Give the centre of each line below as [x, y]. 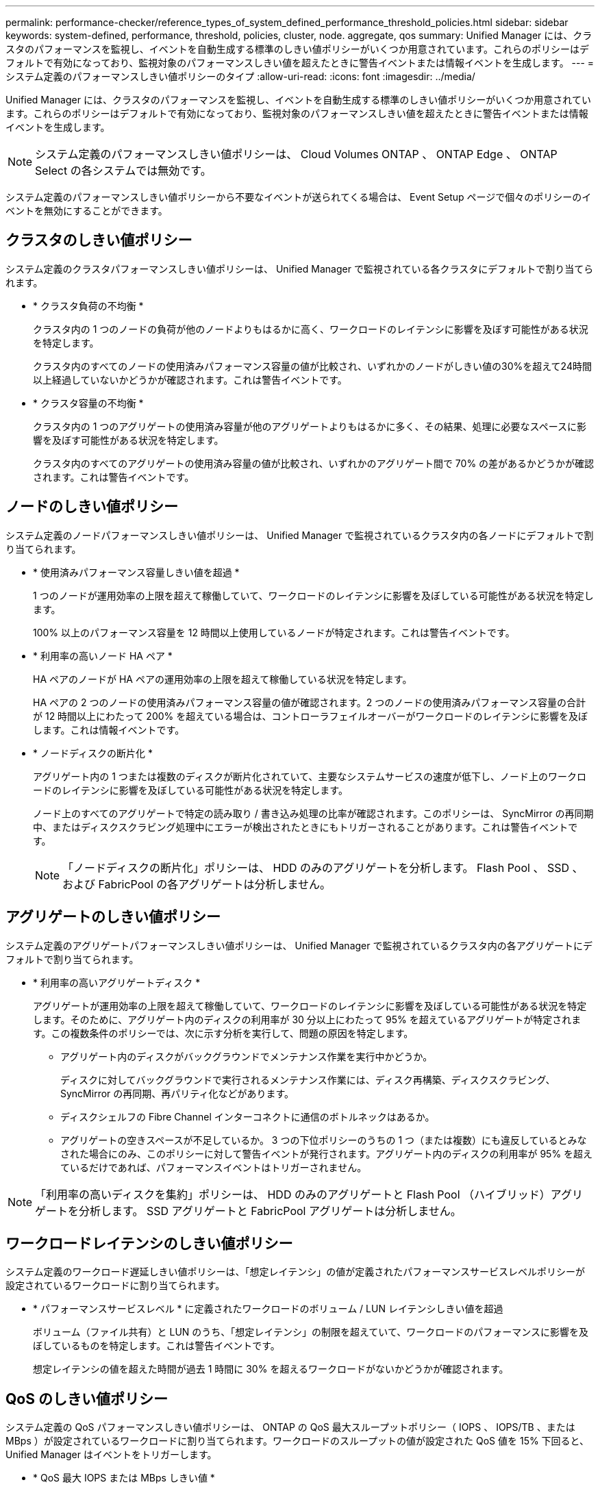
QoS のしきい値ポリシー [87, 1399]
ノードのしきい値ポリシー [92, 507]
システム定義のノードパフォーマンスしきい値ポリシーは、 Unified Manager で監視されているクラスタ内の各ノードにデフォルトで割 [300, 535]
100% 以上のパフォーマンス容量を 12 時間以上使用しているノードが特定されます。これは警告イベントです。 [274, 632]
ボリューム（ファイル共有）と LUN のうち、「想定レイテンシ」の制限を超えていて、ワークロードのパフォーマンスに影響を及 [311, 1332]
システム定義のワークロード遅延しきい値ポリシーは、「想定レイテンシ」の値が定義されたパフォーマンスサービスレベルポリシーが [296, 1272]
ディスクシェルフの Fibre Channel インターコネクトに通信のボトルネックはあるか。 [248, 1116]
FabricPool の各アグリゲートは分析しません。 [215, 884]
